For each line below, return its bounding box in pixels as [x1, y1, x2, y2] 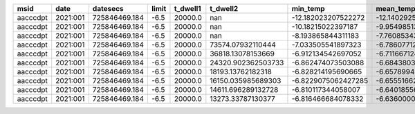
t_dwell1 [174, 4, 201, 13]
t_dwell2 [210, 4, 239, 13]
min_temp [291, 4, 325, 13]
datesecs [92, 4, 124, 13]
